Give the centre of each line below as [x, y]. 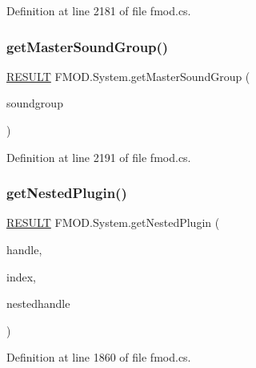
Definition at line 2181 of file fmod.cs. [99, 10]
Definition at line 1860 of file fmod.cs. [99, 357]
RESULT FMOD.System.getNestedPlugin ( [113, 222]
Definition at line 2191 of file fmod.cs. [99, 157]
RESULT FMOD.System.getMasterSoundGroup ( [128, 76]
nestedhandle [38, 303]
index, [21, 276]
